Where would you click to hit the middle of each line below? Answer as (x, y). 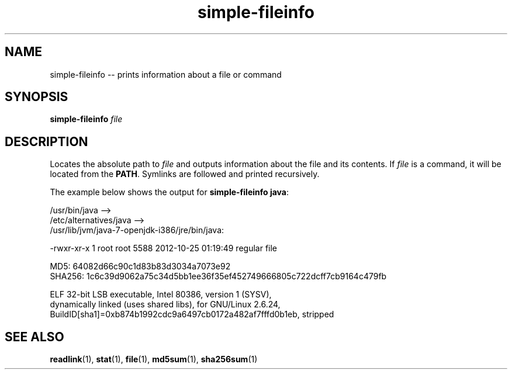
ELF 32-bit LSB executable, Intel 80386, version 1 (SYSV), (161, 295)
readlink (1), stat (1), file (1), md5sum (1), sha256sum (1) (154, 359)
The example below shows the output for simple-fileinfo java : (169, 192)
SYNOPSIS (37, 97)
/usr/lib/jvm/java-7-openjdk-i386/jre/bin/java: (137, 230)
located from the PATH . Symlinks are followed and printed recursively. (185, 174)
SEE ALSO (34, 337)
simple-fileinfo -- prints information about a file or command (166, 74)
